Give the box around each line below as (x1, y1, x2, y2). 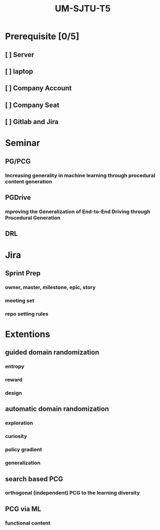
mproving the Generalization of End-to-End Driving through (5, 208, 151, 215)
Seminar (5, 137, 40, 149)
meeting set (5, 297, 34, 304)
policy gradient (5, 446, 42, 453)
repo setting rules (5, 310, 48, 317)
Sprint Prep (5, 269, 41, 277)
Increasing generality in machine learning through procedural (5, 172, 156, 178)
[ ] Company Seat (5, 101, 60, 109)
